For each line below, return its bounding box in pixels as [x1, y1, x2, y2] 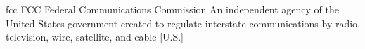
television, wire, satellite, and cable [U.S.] [6, 29, 184, 44]
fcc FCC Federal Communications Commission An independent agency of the [6, 2, 339, 16]
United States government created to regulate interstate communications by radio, [6, 15, 361, 30]
